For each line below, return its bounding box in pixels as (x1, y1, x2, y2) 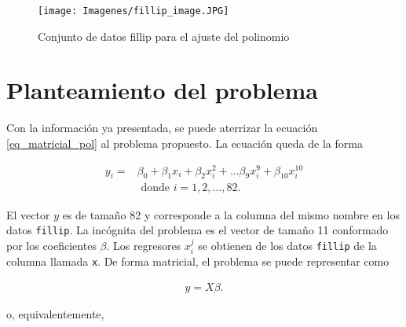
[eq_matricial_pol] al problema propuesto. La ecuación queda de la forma (6, 134, 363, 151)
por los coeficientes (6, 237, 97, 253)
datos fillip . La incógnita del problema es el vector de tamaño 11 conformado (6, 222, 389, 238)
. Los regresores (106, 237, 181, 253)
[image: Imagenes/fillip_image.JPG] (38, 6, 229, 17)
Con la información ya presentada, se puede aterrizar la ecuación (6, 119, 318, 136)
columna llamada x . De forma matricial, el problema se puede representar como (6, 253, 390, 270)
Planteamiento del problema (6, 74, 318, 106)
